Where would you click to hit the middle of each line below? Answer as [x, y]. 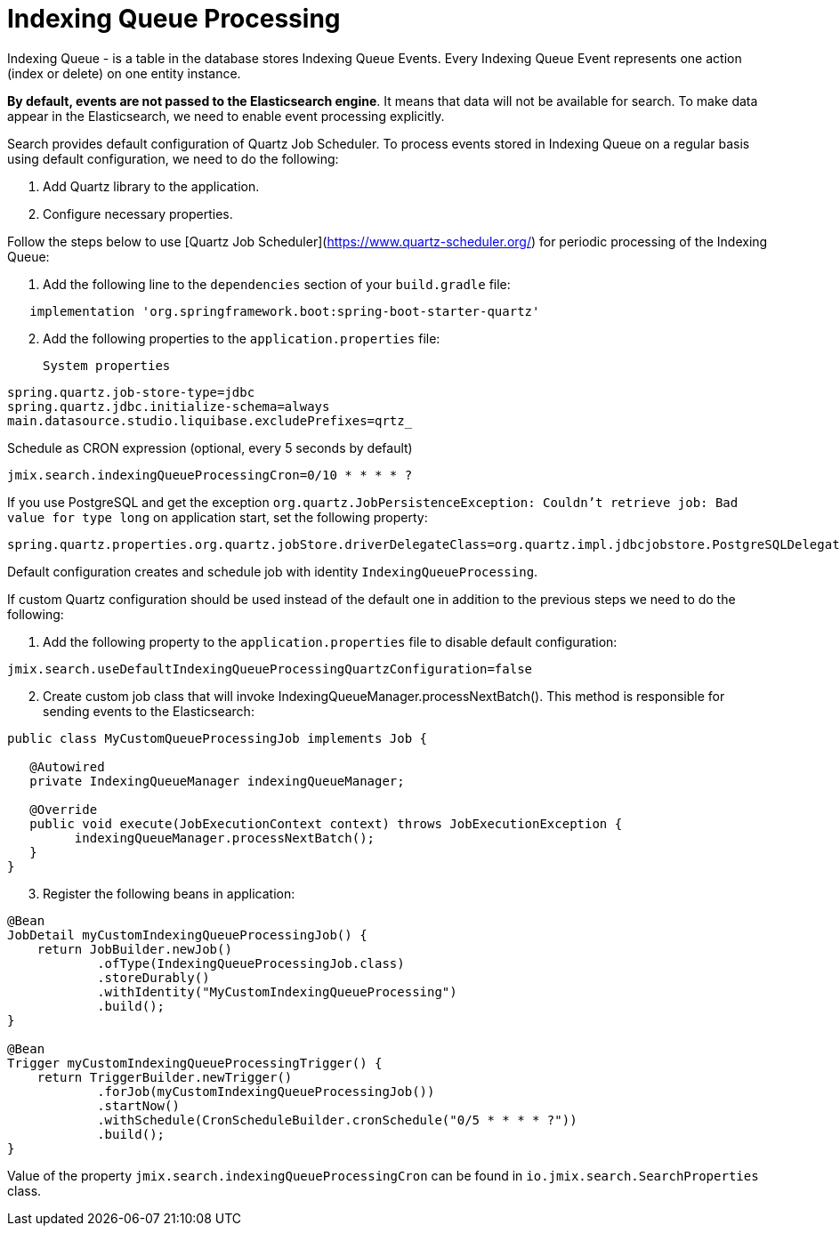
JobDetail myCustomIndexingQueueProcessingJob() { [187, 935]
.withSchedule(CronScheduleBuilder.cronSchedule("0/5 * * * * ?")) [337, 1120]
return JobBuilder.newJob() [134, 949]
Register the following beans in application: [169, 893]
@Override [64, 809]
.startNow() [138, 1105]
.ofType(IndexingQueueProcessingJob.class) [251, 963]
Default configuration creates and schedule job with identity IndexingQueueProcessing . [273, 571]
